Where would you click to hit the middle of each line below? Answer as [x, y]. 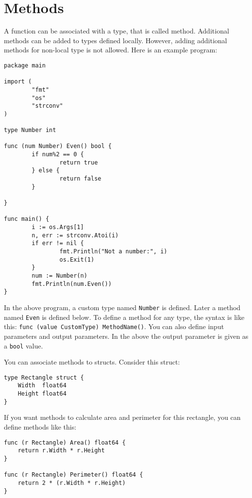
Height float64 [42, 394]
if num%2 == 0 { [58, 155]
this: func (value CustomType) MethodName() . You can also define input [114, 326]
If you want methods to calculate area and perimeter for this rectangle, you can [122, 417]
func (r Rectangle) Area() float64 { [65, 442]
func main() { [27, 219]
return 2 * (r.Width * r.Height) [72, 483]
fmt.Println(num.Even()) [72, 284]
